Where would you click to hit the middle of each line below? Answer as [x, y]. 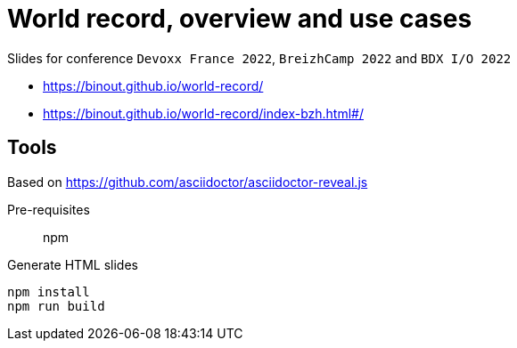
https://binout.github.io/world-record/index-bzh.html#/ [204, 113]
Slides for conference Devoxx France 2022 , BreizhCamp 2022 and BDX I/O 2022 [259, 58]
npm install [49, 291]
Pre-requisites [49, 209]
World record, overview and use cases [240, 19]
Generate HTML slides [73, 264]
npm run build [56, 306]
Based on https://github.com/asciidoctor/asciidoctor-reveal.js [188, 182]
